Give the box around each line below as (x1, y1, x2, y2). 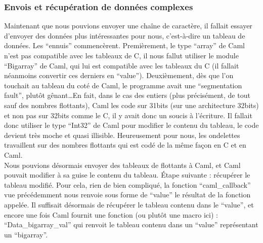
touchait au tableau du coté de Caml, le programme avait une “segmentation (4, 80, 242, 90)
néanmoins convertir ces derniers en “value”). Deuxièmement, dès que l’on (4, 70, 234, 81)
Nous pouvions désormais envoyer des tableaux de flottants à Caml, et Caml (4, 159, 241, 170)
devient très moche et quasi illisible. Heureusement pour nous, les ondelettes (4, 129, 240, 140)
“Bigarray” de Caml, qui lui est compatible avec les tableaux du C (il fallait (4, 60, 239, 71)
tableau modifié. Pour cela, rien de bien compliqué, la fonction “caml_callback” (4, 179, 251, 190)
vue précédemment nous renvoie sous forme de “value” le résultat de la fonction (4, 189, 251, 200)
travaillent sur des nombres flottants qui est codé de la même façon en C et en (4, 140, 246, 150)
